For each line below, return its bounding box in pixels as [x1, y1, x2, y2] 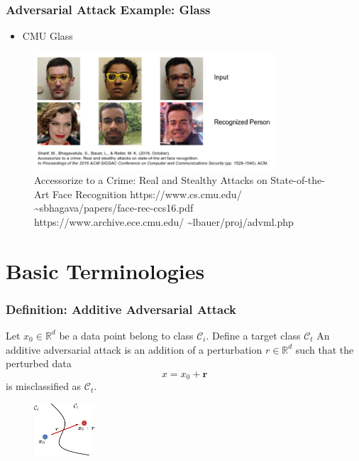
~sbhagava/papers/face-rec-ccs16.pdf [34, 200, 194, 215]
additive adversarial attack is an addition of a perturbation [6, 342, 263, 357]
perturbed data [6, 356, 72, 371]
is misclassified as [6, 379, 82, 394]
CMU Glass [22, 28, 73, 43]
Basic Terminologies [6, 256, 205, 285]
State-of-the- [270, 173, 325, 188]
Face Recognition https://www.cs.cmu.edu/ [53, 186, 242, 201]
